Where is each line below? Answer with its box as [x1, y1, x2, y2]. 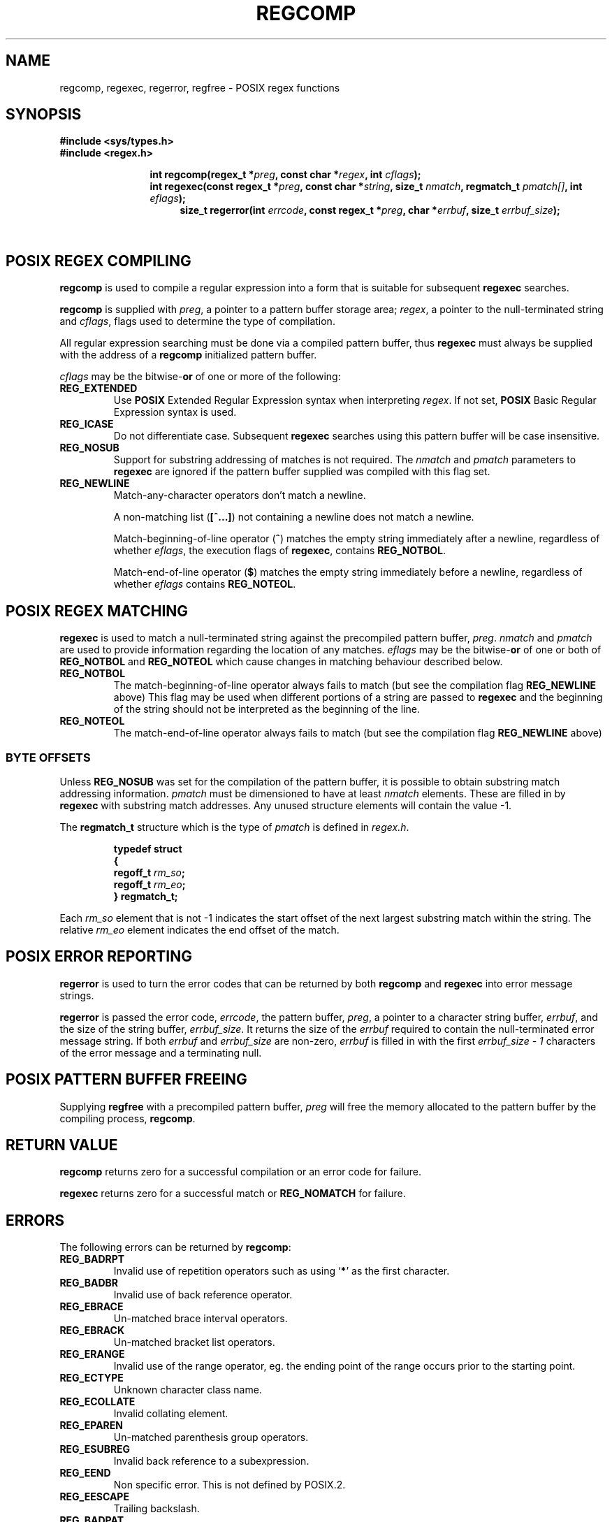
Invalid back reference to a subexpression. [113, 1455, 309, 1467]
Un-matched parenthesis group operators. [113, 1431, 309, 1444]
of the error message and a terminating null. [59, 1046, 262, 1059]
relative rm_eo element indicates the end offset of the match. [59, 923, 340, 936]
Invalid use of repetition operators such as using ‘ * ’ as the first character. [113, 1265, 450, 1277]
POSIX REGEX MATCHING [6, 602, 189, 620]
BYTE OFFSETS [6, 750, 91, 764]
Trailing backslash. [113, 1502, 200, 1515]
